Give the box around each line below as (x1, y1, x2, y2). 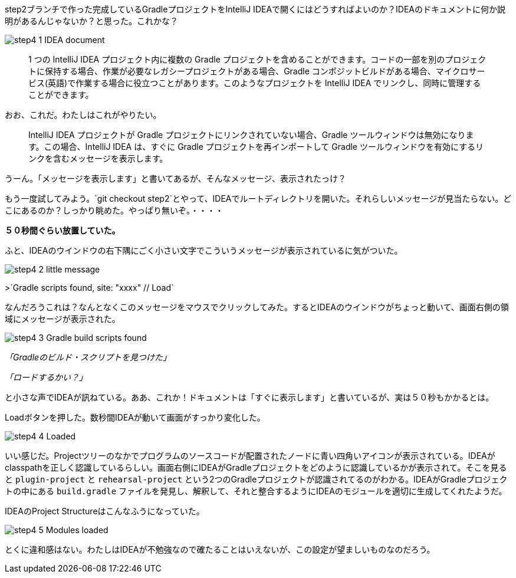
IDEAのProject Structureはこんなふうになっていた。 (5, 506, 205, 516)
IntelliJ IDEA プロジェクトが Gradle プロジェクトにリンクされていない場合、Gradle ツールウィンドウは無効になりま (28, 130, 474, 140)
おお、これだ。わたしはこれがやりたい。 (5, 110, 162, 120)
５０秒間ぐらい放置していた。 (5, 225, 120, 235)
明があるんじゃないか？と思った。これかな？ (5, 16, 178, 26)
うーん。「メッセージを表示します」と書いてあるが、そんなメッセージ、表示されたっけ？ (5, 173, 346, 183)
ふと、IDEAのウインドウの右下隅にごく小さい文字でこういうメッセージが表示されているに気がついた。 (5, 245, 403, 255)
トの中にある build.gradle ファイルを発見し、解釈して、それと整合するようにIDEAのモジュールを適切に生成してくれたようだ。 (5, 486, 507, 496)
